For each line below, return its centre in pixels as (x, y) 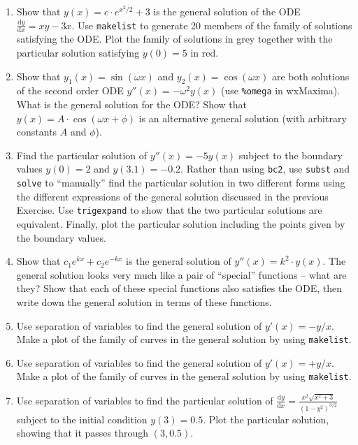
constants (37, 132)
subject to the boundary (291, 155)
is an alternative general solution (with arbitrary (243, 118)
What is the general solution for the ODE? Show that (132, 104)
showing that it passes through (82, 433)
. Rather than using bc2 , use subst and (265, 169)
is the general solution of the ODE (227, 11)
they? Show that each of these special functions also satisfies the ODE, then (179, 288)
